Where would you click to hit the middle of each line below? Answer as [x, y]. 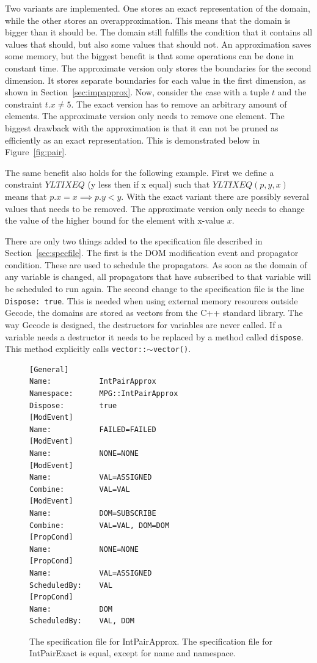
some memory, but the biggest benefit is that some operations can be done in [149, 56]
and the [292, 92]
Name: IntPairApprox [93, 382]
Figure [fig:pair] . [36, 152]
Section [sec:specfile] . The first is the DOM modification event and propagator [152, 253]
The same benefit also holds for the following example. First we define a [140, 172]
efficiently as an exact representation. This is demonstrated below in [133, 140]
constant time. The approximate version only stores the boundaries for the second [158, 68]
